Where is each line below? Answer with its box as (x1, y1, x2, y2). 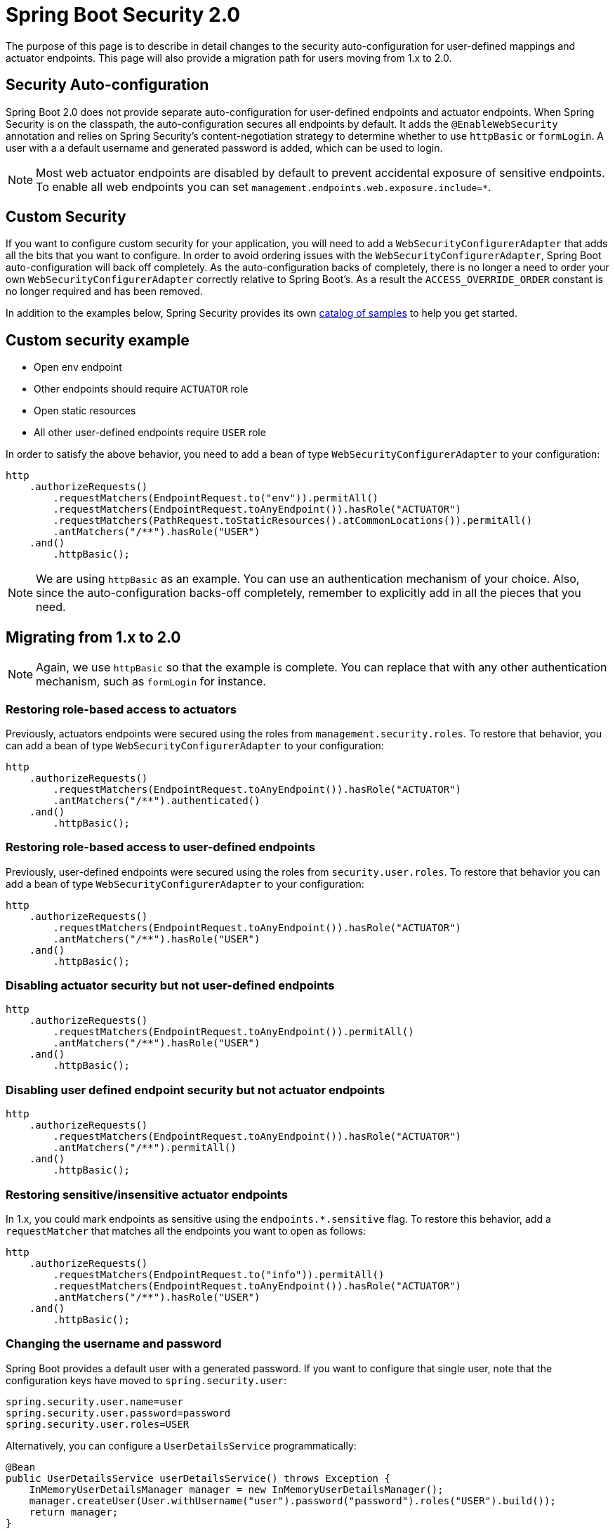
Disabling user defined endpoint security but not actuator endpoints (6, 1082, 385, 1097)
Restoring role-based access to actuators (6, 702, 237, 716)
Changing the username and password (6, 1336, 222, 1351)
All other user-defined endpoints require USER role (34, 426, 266, 439)
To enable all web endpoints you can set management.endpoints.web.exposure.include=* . (36, 179, 491, 194)
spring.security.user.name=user (6, 1395, 183, 1407)
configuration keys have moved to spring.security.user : (6, 1374, 286, 1386)
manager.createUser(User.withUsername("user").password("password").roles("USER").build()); (29, 1494, 556, 1506)
